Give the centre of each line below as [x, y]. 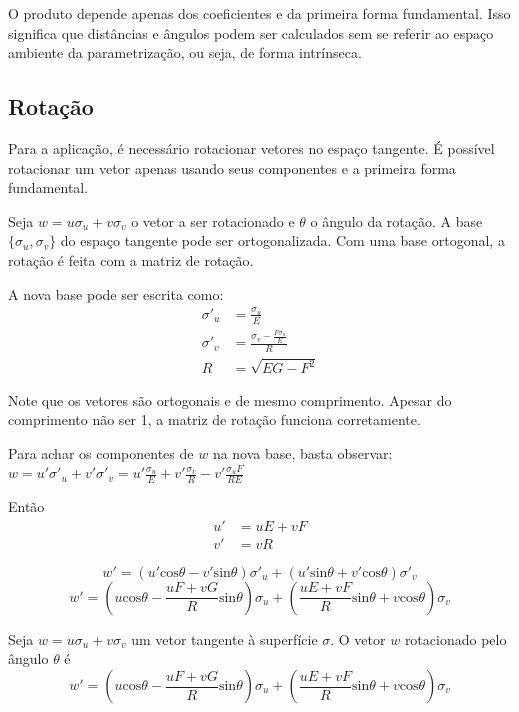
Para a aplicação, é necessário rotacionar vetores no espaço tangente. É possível [251, 147]
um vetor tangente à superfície [224, 638]
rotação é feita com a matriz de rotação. [131, 259]
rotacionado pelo [455, 638]
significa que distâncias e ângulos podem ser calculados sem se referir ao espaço [251, 32]
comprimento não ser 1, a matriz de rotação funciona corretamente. [214, 419]
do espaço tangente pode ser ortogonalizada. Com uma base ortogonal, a [282, 240]
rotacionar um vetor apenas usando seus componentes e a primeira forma [232, 167]
